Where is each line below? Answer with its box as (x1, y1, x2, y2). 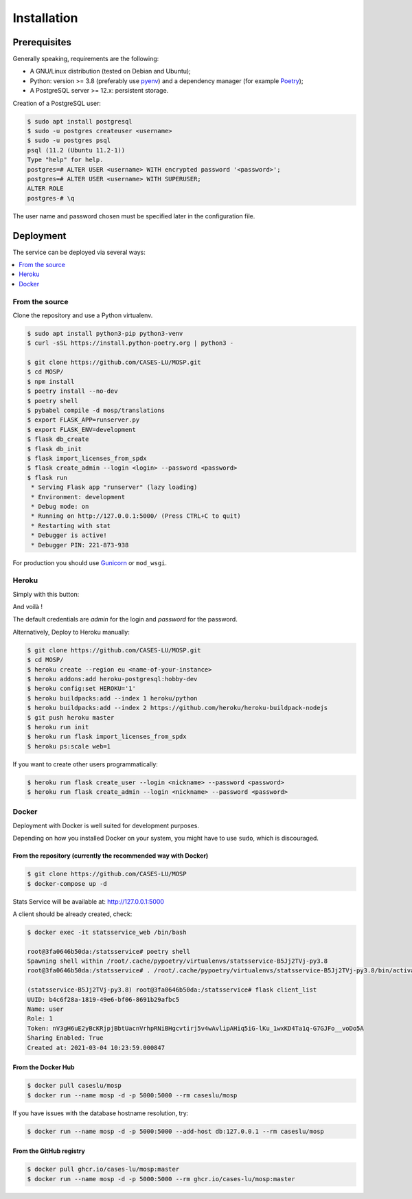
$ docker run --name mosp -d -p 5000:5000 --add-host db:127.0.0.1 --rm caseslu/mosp (27, 1127, 324, 1135)
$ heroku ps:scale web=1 (27, 742, 111, 750)
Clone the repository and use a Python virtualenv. (12, 311, 153, 319)
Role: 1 (27, 1015, 53, 1023)
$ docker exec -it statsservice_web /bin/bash (27, 928, 187, 936)
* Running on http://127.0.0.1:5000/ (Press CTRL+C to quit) (31, 512, 241, 520)
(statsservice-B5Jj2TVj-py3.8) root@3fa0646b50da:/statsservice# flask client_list (27, 986, 317, 994)
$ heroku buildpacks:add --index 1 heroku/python (27, 694, 198, 702)
